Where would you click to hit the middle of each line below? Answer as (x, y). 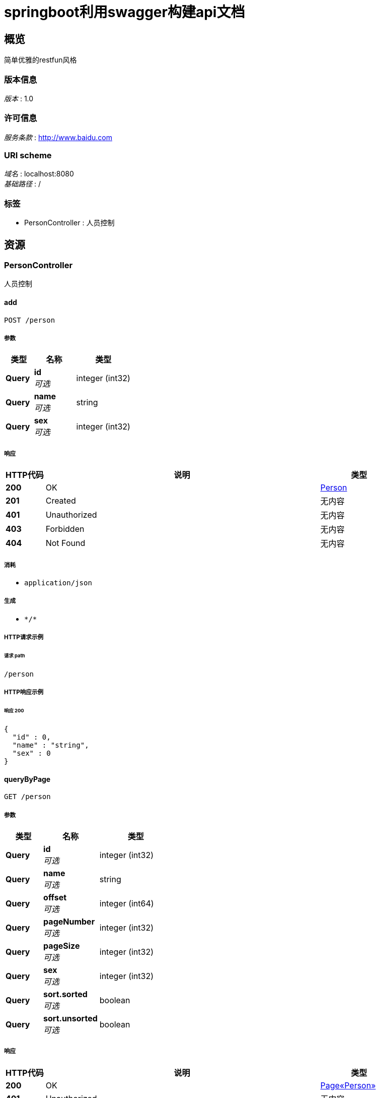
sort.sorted (65, 994)
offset (55, 897)
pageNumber (69, 921)
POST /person (30, 320)
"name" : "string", (51, 745)
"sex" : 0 (31, 753)
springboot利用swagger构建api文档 (125, 12)
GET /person (27, 797)
